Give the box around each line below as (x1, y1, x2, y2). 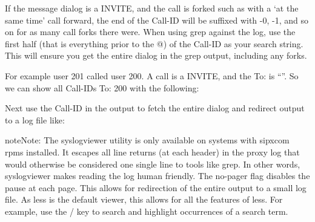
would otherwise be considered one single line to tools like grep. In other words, (5, 157, 300, 170)
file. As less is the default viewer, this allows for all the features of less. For (5, 193, 283, 206)
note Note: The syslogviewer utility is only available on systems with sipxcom (5, 134, 290, 146)
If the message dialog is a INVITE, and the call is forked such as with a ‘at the (5, 2, 299, 14)
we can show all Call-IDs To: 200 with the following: (5, 81, 199, 94)
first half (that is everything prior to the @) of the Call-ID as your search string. (5, 37, 303, 50)
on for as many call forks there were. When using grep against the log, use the (5, 25, 296, 38)
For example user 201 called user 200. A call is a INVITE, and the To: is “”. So (5, 69, 299, 82)
